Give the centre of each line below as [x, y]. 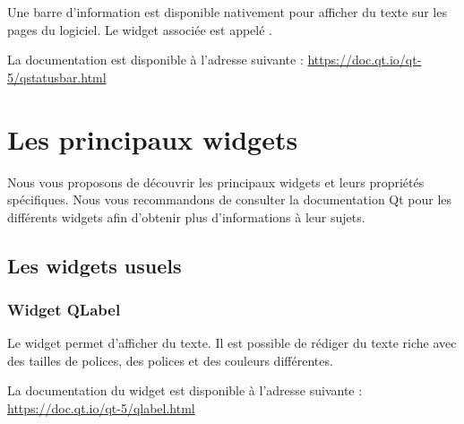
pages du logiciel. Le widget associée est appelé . [140, 29]
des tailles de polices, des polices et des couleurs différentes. [170, 360]
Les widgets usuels [95, 265]
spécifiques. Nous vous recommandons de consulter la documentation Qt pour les [230, 199]
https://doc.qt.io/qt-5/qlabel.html [101, 408]
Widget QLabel [64, 309]
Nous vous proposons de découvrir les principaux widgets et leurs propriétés [216, 182]
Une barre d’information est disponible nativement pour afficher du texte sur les [227, 12]
